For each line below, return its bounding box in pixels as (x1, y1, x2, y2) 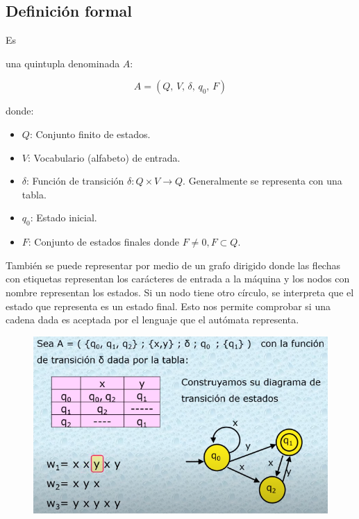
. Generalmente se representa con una (183, 173, 342, 188)
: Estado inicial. (30, 210, 97, 225)
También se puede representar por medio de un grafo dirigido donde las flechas (6, 257, 340, 272)
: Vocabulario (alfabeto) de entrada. (27, 150, 181, 164)
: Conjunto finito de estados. (29, 126, 151, 141)
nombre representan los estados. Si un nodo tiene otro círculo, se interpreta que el (6, 284, 354, 299)
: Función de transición (26, 173, 124, 188)
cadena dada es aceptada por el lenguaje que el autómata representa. (6, 312, 299, 327)
